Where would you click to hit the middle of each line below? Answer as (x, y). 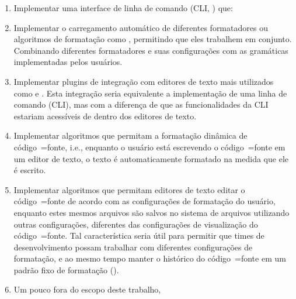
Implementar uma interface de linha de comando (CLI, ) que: (123, 8)
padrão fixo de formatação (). (66, 269)
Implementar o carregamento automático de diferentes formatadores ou (141, 27)
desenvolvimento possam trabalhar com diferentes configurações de (133, 247)
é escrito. (30, 170)
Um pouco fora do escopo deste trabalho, (87, 289)
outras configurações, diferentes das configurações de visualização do (136, 224)
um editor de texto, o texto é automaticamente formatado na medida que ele (151, 158)
